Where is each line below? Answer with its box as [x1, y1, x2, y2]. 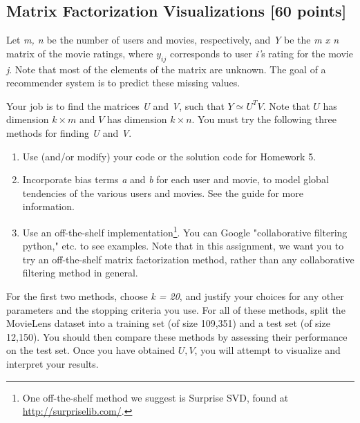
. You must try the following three [191, 112, 337, 126]
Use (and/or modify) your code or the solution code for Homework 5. [22, 149, 316, 163]
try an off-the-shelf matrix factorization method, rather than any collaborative [22, 252, 354, 266]
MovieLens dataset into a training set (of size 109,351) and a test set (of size [6, 316, 330, 330]
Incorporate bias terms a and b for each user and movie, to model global [22, 172, 329, 187]
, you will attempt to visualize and [194, 343, 341, 357]
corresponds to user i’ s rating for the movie [169, 46, 353, 60]
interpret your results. [6, 356, 99, 370]
